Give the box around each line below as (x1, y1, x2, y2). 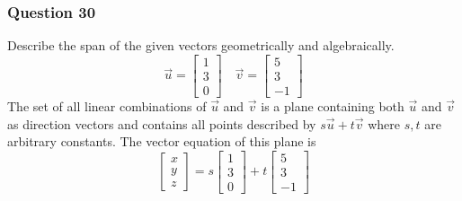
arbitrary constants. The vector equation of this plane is (7, 132, 316, 151)
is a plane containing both (261, 96, 404, 115)
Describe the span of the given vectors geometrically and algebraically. (7, 36, 395, 55)
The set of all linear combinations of (7, 96, 207, 115)
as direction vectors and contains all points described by (7, 114, 316, 133)
